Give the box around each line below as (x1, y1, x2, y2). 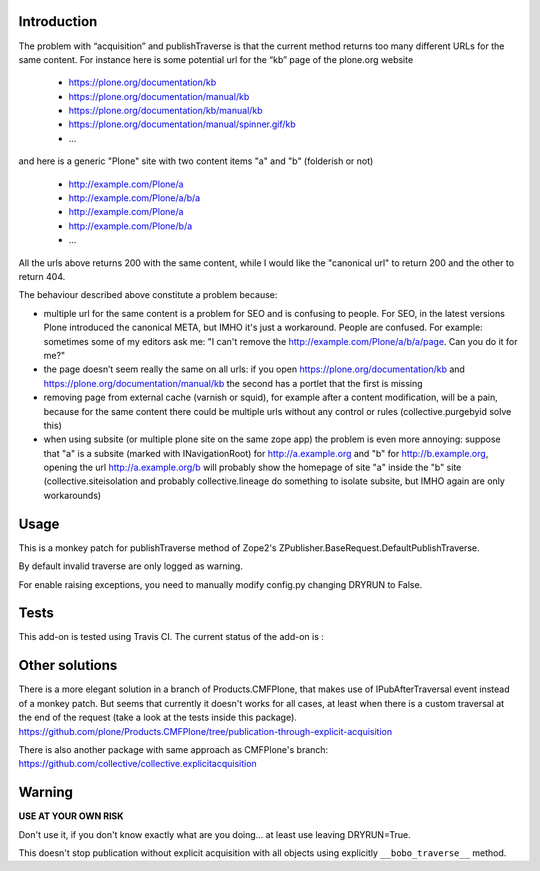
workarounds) (43, 489, 102, 501)
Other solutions (18, 657, 118, 674)
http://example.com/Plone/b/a (68, 220, 193, 232)
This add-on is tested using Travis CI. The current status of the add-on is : (18, 631, 325, 643)
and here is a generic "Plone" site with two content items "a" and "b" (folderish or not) (18, 155, 374, 167)
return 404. (18, 270, 66, 282)
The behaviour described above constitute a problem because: (18, 289, 278, 301)
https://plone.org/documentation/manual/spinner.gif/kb (68, 118, 297, 130)
